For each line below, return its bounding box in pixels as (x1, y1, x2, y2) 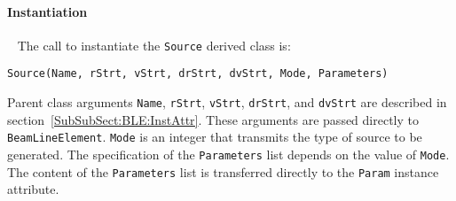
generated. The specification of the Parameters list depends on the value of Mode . (7, 145, 450, 164)
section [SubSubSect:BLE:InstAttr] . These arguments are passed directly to (7, 110, 419, 128)
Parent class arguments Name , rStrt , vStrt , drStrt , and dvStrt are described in (7, 93, 447, 112)
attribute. (7, 180, 59, 198)
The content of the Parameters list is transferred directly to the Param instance (7, 162, 439, 181)
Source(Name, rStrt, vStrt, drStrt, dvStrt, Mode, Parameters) (7, 67, 389, 81)
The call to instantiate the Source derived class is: (17, 35, 291, 54)
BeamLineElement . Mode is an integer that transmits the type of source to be (7, 128, 422, 146)
